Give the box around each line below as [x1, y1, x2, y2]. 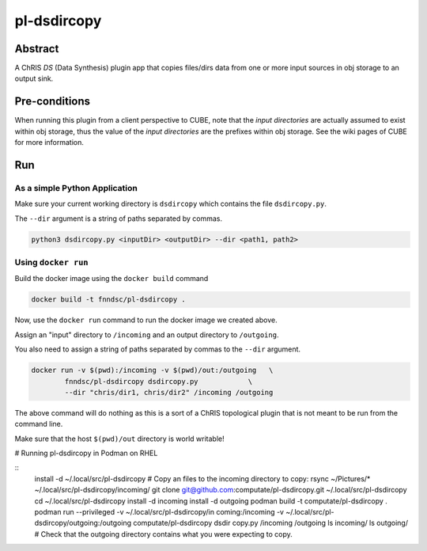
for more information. [14, 138, 85, 147]
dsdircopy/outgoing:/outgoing [34, 519, 132, 528]
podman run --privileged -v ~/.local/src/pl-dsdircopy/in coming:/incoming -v [34, 507, 285, 517]
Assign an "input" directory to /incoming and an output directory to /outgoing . [14, 329, 279, 340]
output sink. [14, 74, 54, 83]
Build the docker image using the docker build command [14, 274, 209, 283]
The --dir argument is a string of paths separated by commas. [14, 214, 223, 223]
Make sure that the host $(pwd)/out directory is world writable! [14, 434, 225, 443]
